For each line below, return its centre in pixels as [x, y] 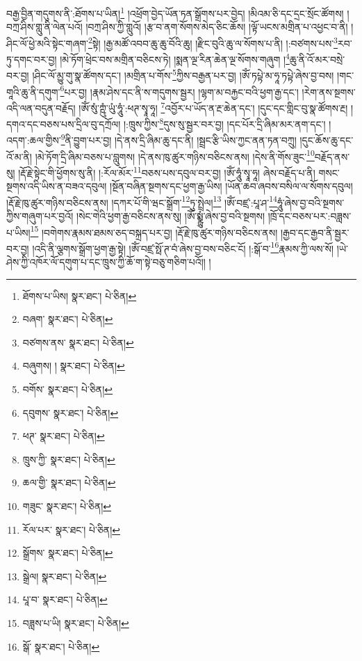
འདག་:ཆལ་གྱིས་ [34, 140]
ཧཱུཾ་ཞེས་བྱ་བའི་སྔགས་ [311, 202]
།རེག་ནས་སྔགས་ [329, 91]
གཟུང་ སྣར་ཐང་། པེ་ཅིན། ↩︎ [67, 505]
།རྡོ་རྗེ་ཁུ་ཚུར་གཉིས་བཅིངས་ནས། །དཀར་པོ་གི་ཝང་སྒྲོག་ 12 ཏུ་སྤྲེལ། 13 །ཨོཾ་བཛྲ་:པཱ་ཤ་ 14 [142, 201]
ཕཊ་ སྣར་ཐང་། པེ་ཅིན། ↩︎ [64, 436]
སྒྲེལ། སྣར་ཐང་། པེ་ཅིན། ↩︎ [65, 576]
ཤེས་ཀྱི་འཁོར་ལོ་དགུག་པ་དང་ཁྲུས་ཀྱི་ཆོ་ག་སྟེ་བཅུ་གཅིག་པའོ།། [106, 262]
